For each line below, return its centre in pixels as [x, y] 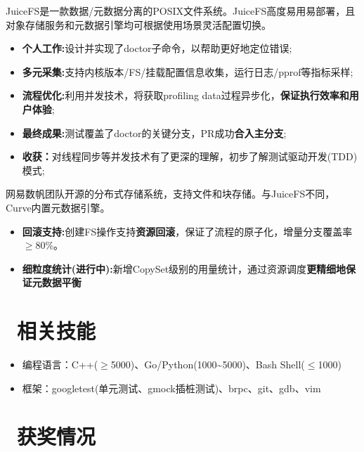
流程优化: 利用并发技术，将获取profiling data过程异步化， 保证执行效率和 [186, 95]
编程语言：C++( [60, 364]
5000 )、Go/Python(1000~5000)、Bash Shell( [208, 364]
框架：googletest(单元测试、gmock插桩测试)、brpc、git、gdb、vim [171, 388]
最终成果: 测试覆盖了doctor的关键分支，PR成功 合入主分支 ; [154, 133]
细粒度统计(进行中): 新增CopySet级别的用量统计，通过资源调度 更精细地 [184, 268]
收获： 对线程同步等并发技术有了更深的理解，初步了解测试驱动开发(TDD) [190, 156]
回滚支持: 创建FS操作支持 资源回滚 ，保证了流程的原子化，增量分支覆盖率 [187, 231]
